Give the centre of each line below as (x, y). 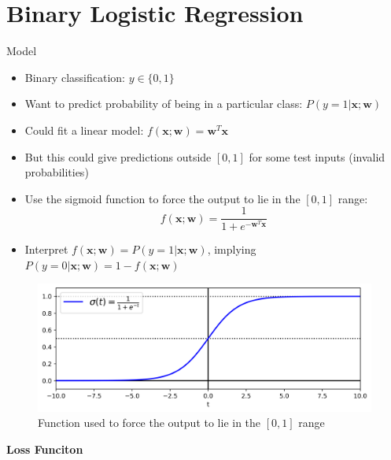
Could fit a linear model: (84, 130)
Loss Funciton (45, 449)
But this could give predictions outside (118, 156)
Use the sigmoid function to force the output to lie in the (162, 198)
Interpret (46, 249)
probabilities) (57, 172)
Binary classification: (75, 77)
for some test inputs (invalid (317, 156)
